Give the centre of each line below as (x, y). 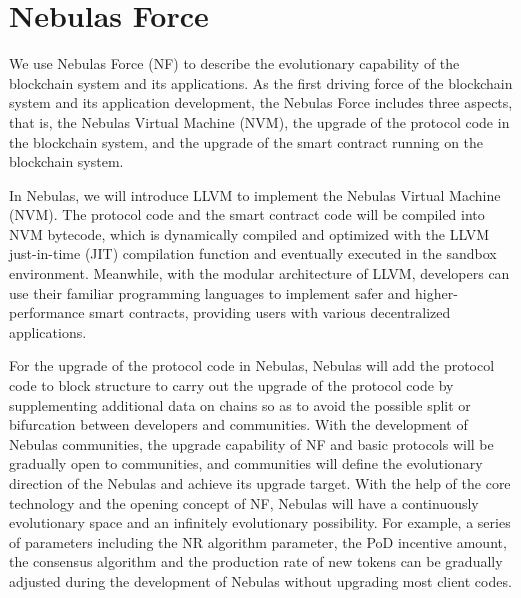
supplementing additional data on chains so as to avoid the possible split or (240, 404)
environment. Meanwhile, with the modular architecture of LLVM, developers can (259, 273)
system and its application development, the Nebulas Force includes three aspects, (261, 102)
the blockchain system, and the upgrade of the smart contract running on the (246, 141)
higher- (436, 292)
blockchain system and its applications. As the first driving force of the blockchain (261, 82)
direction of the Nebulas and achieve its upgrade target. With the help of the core (260, 483)
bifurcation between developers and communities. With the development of (238, 424)
